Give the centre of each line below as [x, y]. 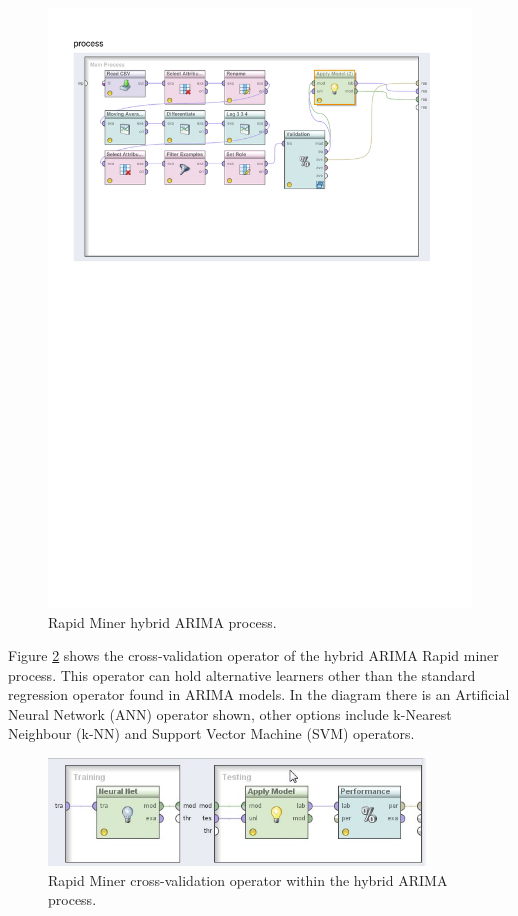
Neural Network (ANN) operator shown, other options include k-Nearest [230, 713]
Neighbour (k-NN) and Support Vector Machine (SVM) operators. [211, 733]
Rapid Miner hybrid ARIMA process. [162, 621]
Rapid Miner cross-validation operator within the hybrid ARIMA [248, 879]
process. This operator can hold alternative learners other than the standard [242, 674]
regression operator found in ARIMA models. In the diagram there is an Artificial [259, 694]
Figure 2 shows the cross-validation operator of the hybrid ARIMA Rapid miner [253, 655]
